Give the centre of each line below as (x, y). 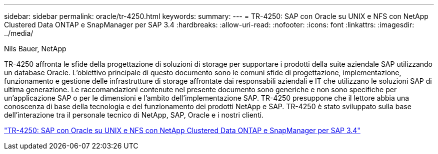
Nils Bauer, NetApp (35, 49)
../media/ (19, 33)
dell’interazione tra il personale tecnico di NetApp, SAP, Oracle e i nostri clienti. (134, 115)
